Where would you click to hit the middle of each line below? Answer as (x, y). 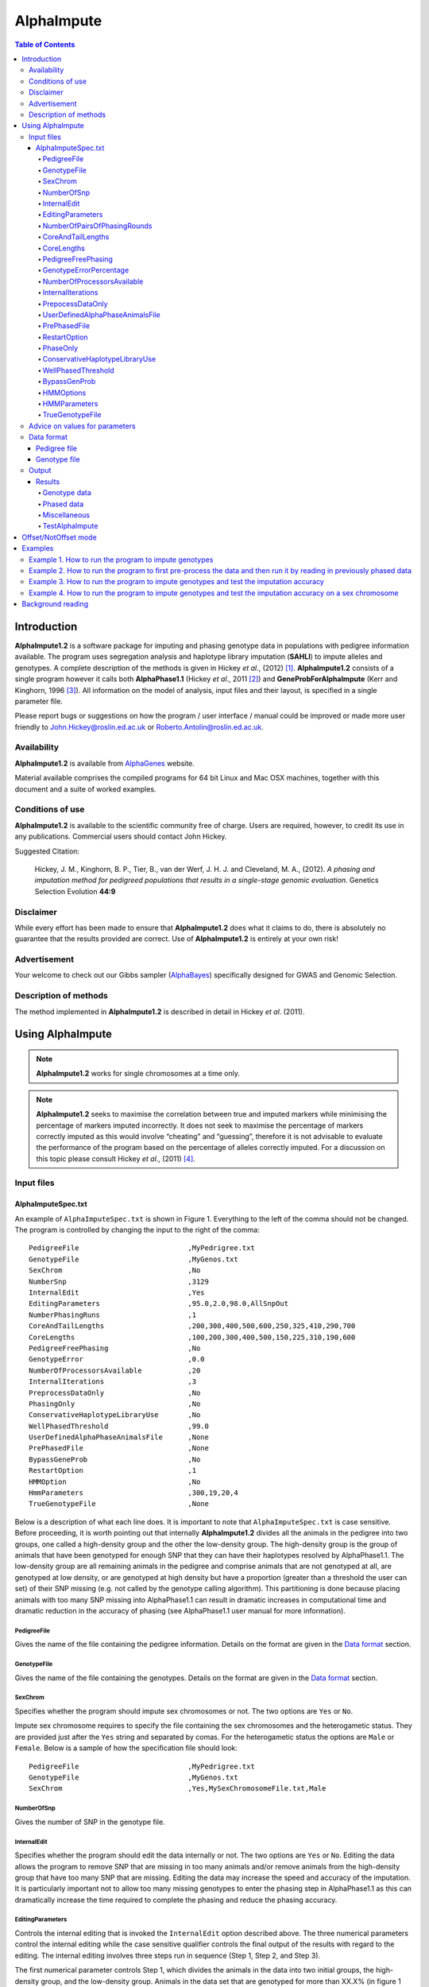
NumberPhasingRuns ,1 (113, 1315)
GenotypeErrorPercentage (86, 270)
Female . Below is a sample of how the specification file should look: (126, 1748)
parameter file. (39, 701)
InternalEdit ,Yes (117, 1292)
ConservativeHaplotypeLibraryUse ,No (115, 1415)
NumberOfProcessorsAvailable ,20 (115, 1370)
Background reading (55, 604)
